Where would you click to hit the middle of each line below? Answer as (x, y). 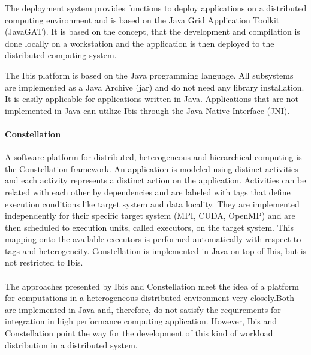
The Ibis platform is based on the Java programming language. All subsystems (149, 75)
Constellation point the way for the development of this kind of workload (139, 333)
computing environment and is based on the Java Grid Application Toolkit (142, 19)
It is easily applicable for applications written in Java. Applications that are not (152, 99)
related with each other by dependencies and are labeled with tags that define (148, 192)
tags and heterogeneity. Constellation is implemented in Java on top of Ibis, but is (156, 250)
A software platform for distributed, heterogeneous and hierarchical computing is (153, 157)
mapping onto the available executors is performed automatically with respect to (153, 239)
